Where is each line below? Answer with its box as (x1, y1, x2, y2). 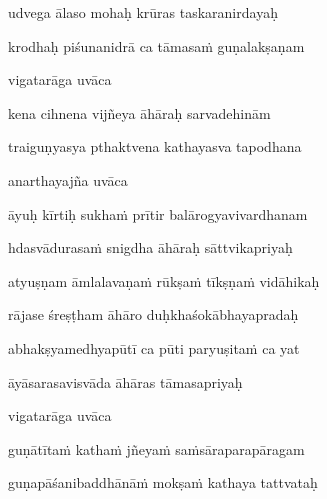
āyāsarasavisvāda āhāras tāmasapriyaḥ (8, 371, 243, 392)
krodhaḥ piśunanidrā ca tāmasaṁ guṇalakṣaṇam (8, 35, 305, 56)
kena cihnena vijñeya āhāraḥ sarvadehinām (8, 102, 271, 123)
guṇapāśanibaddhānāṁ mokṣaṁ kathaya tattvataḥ (8, 472, 318, 493)
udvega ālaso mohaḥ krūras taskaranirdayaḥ (8, 2, 278, 22)
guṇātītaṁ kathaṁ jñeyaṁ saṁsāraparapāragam (8, 438, 305, 459)
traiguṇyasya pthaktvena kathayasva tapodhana (8, 136, 302, 157)
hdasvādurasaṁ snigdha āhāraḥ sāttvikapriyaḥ (8, 237, 293, 258)
